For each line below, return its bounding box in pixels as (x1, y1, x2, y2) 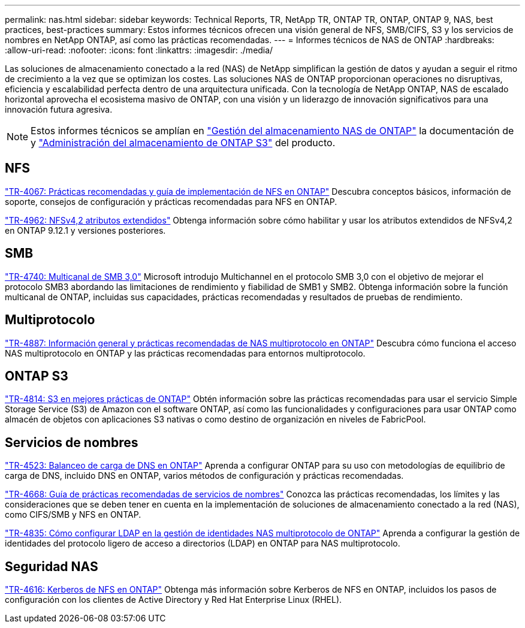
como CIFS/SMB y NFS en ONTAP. (5, 509, 141, 520)
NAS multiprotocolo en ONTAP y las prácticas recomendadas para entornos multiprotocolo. (5, 348, 366, 358)
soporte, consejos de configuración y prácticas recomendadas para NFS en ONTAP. (5, 196, 337, 207)
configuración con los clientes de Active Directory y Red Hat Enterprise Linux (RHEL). (5, 594, 342, 605)
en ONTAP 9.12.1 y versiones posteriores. (5, 225, 166, 236)
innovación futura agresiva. (5, 104, 113, 114)
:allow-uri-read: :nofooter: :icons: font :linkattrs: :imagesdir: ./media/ (5, 45, 273, 55)
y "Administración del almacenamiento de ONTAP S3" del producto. (31, 137, 336, 149)
